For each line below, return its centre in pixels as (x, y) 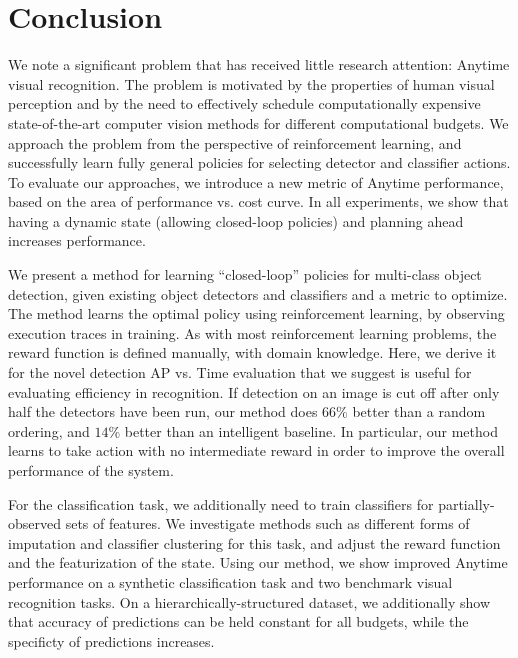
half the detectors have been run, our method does (163, 411)
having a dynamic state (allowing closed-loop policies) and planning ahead (236, 220)
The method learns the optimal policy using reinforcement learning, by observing (256, 313)
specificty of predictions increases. (111, 640)
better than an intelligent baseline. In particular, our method (311, 430)
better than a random (419, 411)
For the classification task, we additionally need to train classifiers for (221, 503)
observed (35, 523)
